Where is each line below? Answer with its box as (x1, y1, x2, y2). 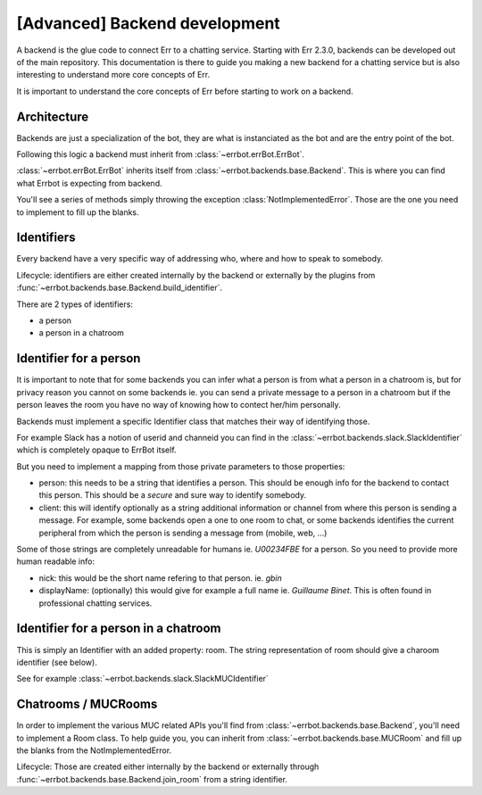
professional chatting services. (38, 598, 153, 609)
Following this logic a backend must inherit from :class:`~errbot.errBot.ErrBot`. (16, 149, 305, 160)
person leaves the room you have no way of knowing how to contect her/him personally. (16, 400, 341, 410)
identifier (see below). (16, 657, 97, 667)
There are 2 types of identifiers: (16, 299, 134, 310)
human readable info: (16, 556, 96, 567)
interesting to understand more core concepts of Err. (16, 70, 210, 80)
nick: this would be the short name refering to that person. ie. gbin (38, 572, 283, 584)
